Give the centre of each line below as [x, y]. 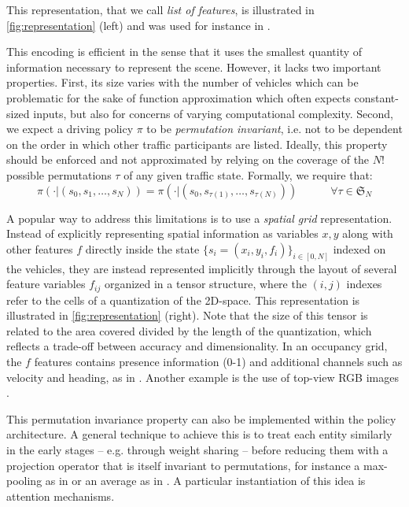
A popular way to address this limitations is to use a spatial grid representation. [199, 218]
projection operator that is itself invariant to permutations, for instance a [183, 465]
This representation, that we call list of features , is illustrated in [160, 9]
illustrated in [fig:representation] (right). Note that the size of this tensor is [187, 315]
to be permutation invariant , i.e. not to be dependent [275, 129]
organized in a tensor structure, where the [205, 284]
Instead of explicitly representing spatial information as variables [162, 233]
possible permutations [59, 174]
